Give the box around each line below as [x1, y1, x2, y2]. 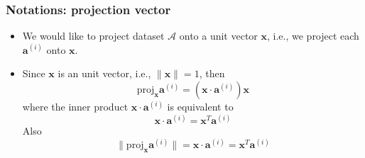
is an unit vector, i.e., [58, 66, 151, 81]
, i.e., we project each [267, 28, 359, 43]
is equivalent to [167, 99, 234, 113]
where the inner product [22, 99, 129, 113]
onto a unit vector [179, 28, 258, 43]
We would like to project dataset [22, 28, 165, 43]
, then [199, 66, 225, 81]
